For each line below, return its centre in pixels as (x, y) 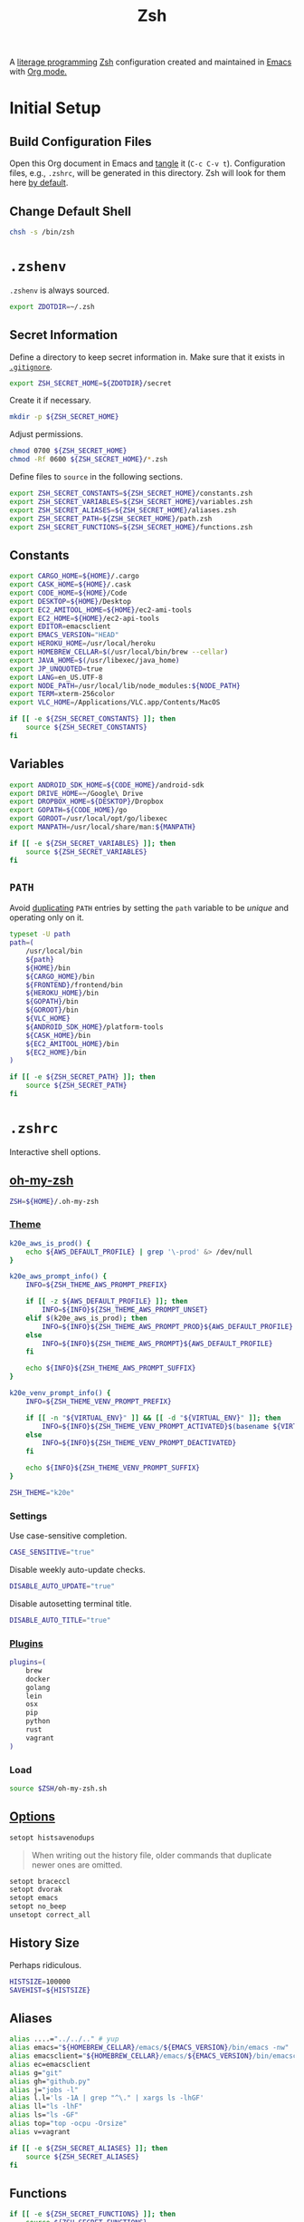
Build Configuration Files (81, 141)
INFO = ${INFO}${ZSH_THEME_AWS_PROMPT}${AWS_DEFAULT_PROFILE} (157, 1344)
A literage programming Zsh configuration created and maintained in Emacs (151, 62)
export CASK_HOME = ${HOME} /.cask (70, 585)
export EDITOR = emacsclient (60, 626)
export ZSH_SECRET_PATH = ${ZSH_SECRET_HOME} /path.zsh (111, 519)
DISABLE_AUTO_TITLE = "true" (60, 1620)
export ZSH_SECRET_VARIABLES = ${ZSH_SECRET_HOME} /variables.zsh (131, 501)
